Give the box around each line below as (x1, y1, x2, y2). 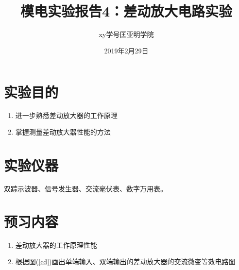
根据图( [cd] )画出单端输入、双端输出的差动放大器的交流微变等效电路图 (15, 256, 236, 266)
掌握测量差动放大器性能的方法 (15, 126, 111, 136)
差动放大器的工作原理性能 (15, 240, 97, 250)
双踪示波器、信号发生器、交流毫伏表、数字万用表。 (4, 183, 167, 193)
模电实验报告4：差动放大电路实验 (20, 1, 233, 21)
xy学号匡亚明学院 (99, 29, 154, 39)
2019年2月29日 (104, 45, 149, 55)
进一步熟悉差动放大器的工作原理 (15, 110, 118, 120)
